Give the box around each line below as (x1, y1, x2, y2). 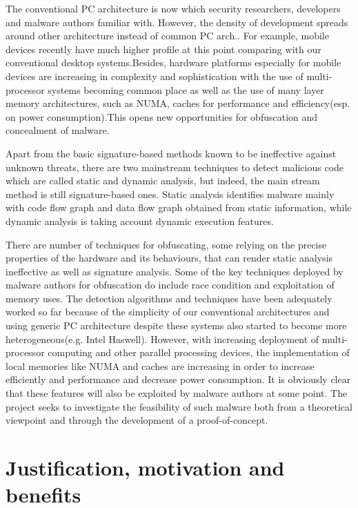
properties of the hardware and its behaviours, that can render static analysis (6, 251, 333, 265)
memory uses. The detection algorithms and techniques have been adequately (6, 291, 332, 305)
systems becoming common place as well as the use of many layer (48, 82, 324, 97)
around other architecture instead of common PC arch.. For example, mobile (6, 28, 329, 43)
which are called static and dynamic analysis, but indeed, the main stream (6, 173, 320, 188)
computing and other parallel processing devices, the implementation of (48, 345, 350, 360)
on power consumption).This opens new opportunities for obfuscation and (6, 109, 318, 124)
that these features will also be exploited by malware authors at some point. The (6, 386, 348, 400)
